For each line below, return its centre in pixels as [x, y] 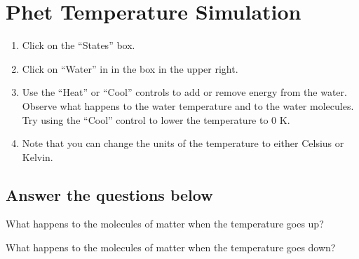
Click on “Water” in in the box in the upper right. [130, 68]
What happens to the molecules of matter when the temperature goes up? [165, 224]
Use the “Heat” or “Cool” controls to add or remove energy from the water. [184, 92]
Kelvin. [38, 156]
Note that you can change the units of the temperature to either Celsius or [183, 143]
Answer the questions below [109, 194]
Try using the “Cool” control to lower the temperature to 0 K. [156, 119]
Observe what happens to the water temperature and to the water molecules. [188, 105]
